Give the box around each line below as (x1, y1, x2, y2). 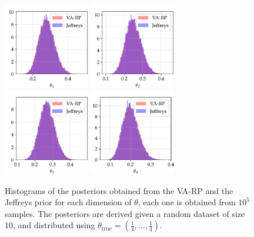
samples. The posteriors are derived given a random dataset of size (5, 207, 245, 219)
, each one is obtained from (138, 196, 236, 208)
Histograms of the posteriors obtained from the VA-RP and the (5, 184, 233, 196)
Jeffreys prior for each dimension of (5, 196, 132, 208)
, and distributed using (13, 219, 95, 231)
